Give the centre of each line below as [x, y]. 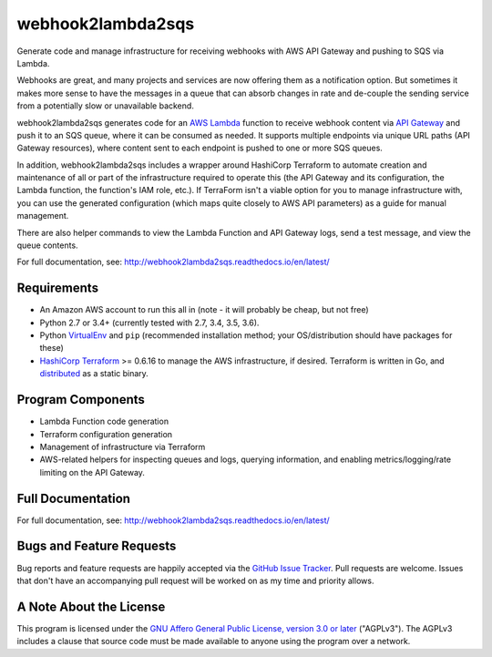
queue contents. [47, 245]
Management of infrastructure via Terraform [123, 447]
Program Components [81, 400]
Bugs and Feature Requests [97, 546]
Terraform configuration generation [106, 434]
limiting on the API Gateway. [92, 472]
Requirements [58, 288]
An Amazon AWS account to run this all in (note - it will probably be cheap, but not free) [204, 310]
